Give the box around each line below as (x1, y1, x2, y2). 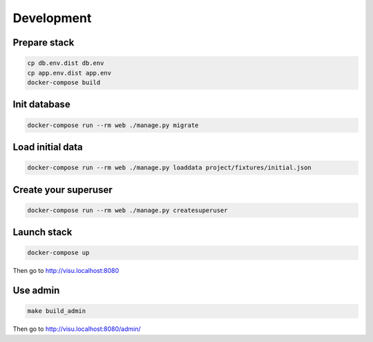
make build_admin (27, 307, 86, 315)
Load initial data (12, 141, 83, 153)
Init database (12, 99, 70, 111)
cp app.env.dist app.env (27, 69, 112, 77)
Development (12, 10, 92, 26)
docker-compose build (27, 78, 101, 86)
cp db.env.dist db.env (27, 59, 104, 67)
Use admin (12, 285, 60, 296)
